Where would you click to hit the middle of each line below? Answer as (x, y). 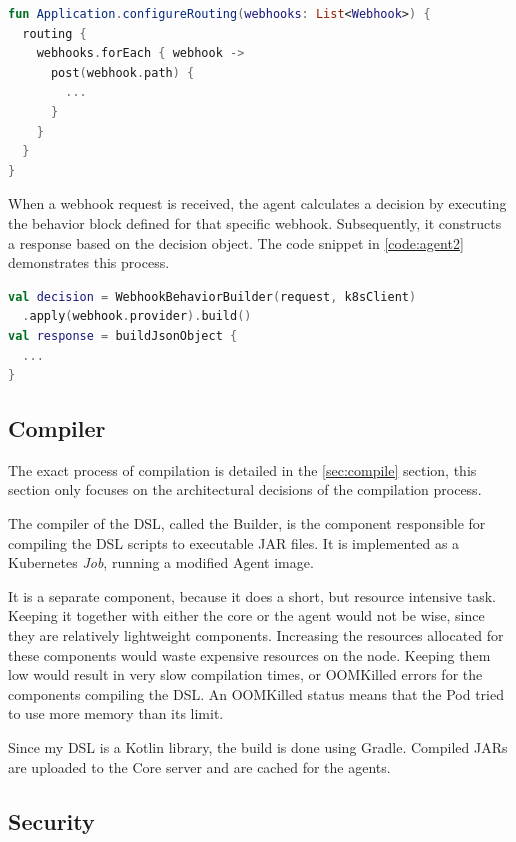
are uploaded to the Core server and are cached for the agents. (199, 766)
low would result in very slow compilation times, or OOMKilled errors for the (245, 674)
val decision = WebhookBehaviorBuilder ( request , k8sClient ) (212, 296)
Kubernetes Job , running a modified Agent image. (161, 562)
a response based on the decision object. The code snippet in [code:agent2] (236, 242)
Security (51, 820)
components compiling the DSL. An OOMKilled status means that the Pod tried (256, 693)
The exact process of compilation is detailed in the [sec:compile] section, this (242, 469)
